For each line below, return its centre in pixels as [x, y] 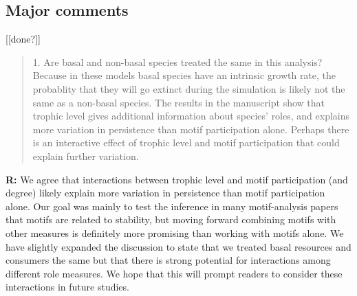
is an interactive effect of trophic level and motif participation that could [186, 143]
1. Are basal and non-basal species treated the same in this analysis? [177, 61]
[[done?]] [23, 39]
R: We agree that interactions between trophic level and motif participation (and [177, 179]
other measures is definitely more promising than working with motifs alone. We [175, 232]
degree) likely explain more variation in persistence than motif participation [165, 193]
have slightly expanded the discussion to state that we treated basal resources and [178, 246]
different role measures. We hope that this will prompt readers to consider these [174, 273]
